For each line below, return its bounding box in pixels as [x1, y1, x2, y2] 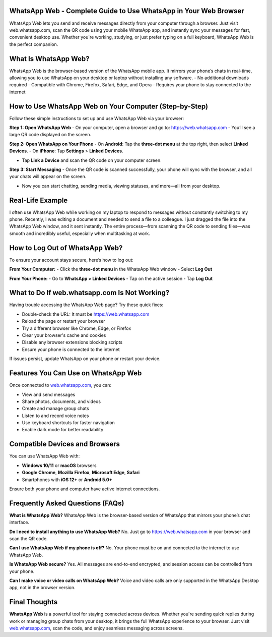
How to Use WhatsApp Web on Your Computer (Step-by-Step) [9, 102, 209, 110]
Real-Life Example [9, 196, 68, 204]
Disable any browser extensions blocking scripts [22, 339, 123, 345]
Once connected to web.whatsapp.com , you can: [9, 382, 112, 388]
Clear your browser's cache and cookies [22, 332, 106, 338]
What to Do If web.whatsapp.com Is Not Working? [9, 288, 170, 297]
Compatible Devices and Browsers [9, 440, 120, 448]
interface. [9, 519, 30, 526]
